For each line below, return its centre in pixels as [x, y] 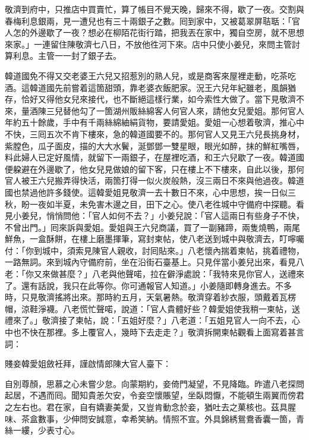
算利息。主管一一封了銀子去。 [63, 56]
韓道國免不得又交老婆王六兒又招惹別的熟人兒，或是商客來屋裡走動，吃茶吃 [150, 75]
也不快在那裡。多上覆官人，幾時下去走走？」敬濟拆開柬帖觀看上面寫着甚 [154, 332]
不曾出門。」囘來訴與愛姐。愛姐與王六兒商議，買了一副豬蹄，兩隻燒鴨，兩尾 [152, 227]
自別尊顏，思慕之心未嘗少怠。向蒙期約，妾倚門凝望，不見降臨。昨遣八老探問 [154, 383]
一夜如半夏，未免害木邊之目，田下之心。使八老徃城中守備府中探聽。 [163, 204]
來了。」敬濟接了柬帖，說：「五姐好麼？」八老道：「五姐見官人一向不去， [152, 320]
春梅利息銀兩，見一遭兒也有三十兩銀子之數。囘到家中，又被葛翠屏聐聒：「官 [152, 21]
